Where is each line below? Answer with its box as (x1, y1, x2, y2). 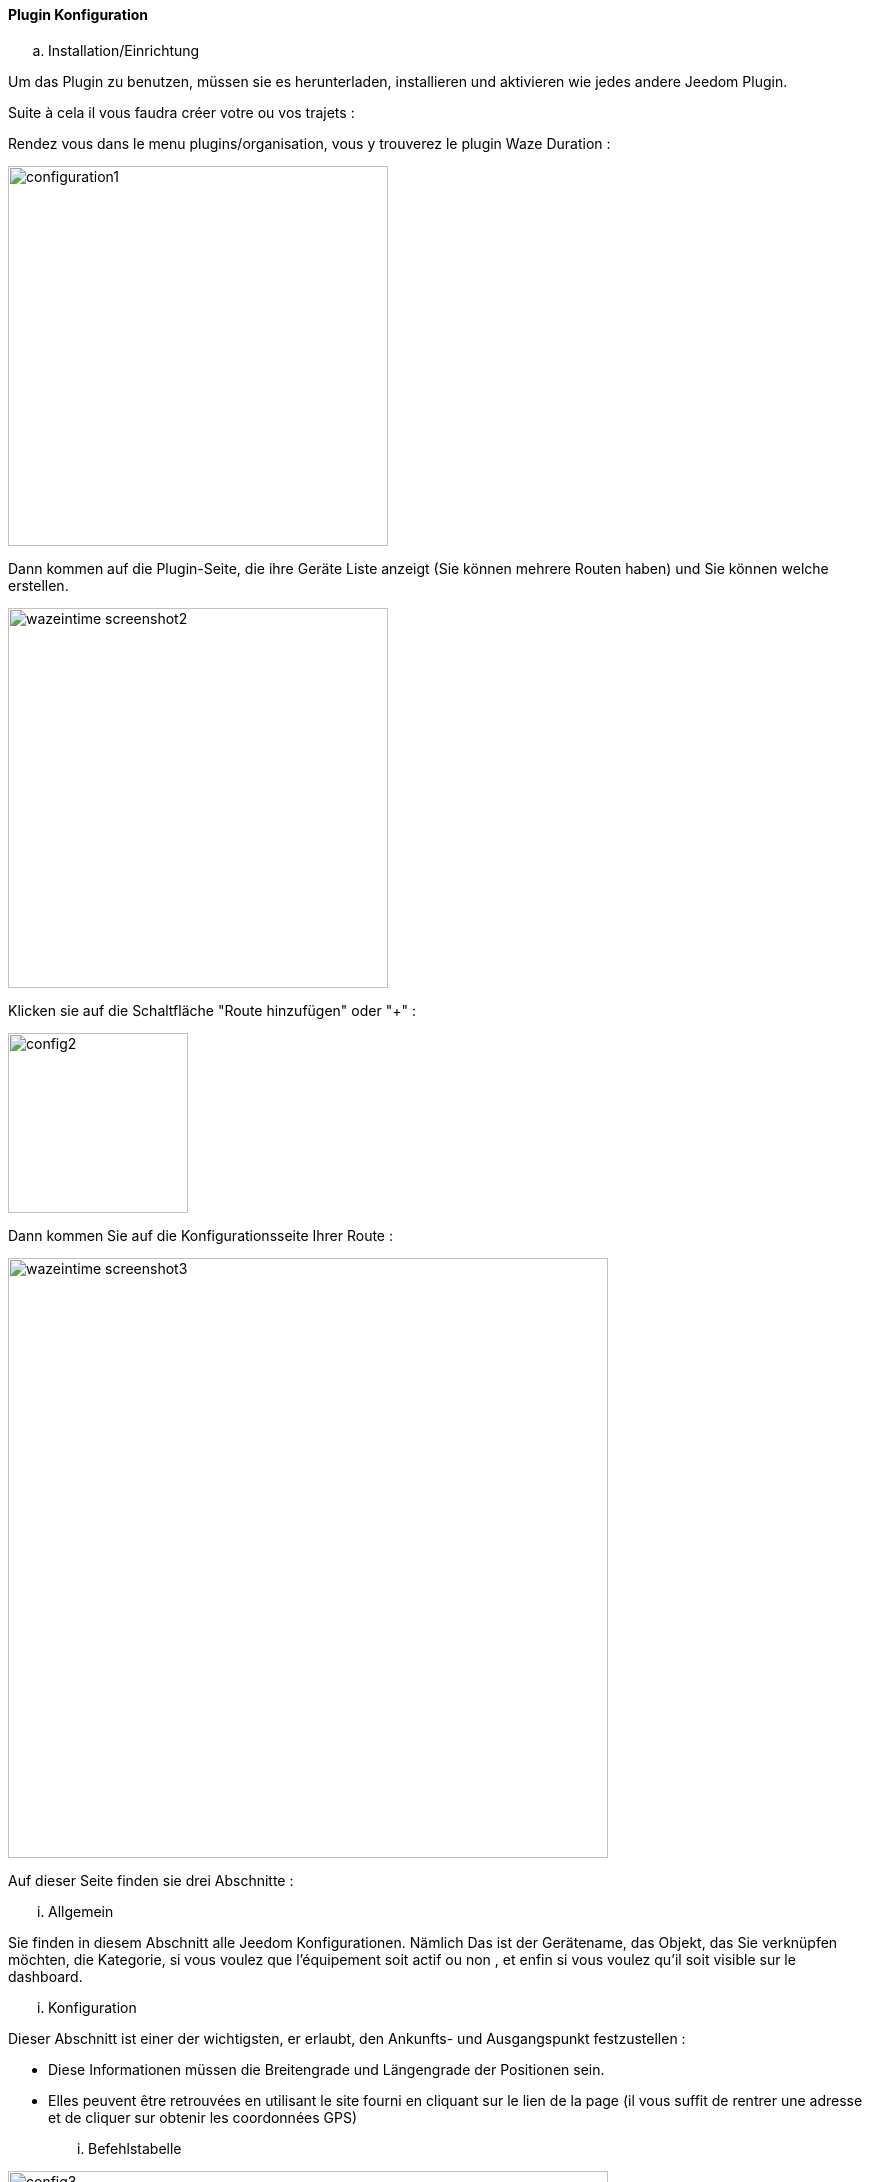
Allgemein (48, 1902, 114, 1920)
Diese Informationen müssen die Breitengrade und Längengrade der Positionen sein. (48, 2060, 605, 2078)
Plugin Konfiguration (8, 6, 148, 23)
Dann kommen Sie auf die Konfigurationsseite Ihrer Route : (8, 1226, 393, 1244)
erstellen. (8, 576, 69, 594)
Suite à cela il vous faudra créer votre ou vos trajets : (8, 103, 355, 121)
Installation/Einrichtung (48, 41, 200, 59)
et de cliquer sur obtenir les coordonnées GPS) (48, 2108, 358, 2126)
